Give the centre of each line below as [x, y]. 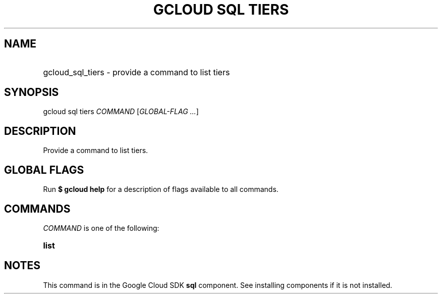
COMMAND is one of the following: [101, 228]
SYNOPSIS [32, 92]
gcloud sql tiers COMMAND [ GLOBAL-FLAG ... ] [121, 112]
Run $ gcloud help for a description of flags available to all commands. [161, 189]
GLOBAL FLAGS [44, 170]
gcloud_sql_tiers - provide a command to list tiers [136, 72]
